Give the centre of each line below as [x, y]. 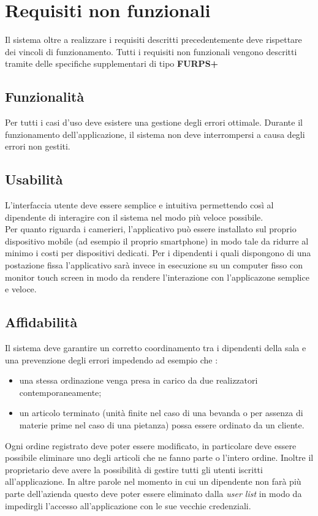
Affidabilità [41, 322]
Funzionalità [45, 97]
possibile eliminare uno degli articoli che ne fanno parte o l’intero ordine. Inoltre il [159, 457]
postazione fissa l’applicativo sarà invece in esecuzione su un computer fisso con [154, 265]
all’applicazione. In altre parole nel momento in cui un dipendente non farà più [153, 481]
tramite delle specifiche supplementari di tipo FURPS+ [112, 63]
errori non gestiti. [38, 146]
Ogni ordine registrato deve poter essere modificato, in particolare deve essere [151, 445]
